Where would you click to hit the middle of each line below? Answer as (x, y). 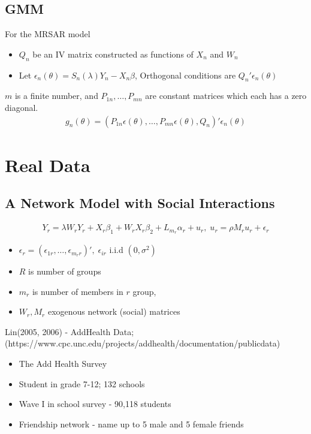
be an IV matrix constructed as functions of (113, 54)
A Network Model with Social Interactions (140, 203)
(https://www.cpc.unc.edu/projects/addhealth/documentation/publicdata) (143, 343)
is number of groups (65, 271)
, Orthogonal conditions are (185, 75)
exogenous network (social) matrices (114, 311)
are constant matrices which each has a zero (226, 96)
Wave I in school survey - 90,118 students (95, 404)
